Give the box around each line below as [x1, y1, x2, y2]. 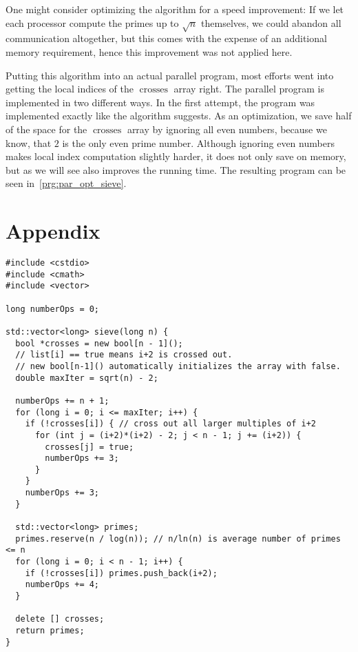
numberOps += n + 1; [15, 395, 109, 406]
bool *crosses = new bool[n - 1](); [15, 338, 183, 348]
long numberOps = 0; [6, 304, 100, 314]
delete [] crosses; [15, 614, 105, 624]
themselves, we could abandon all [201, 15, 341, 30]
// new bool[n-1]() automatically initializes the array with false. [15, 361, 341, 371]
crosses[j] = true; [45, 442, 134, 452]
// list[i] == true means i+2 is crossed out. [15, 350, 233, 360]
